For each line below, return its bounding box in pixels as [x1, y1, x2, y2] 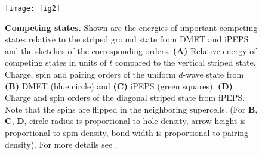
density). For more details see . [5, 138, 118, 150]
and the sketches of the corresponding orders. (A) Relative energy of [5, 44, 257, 57]
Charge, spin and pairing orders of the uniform [5, 68, 176, 80]
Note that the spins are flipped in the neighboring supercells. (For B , [5, 103, 258, 115]
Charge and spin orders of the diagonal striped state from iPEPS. [5, 91, 245, 104]
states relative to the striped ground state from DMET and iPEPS [5, 33, 249, 45]
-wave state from [183, 68, 244, 80]
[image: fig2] [5, 4, 61, 13]
